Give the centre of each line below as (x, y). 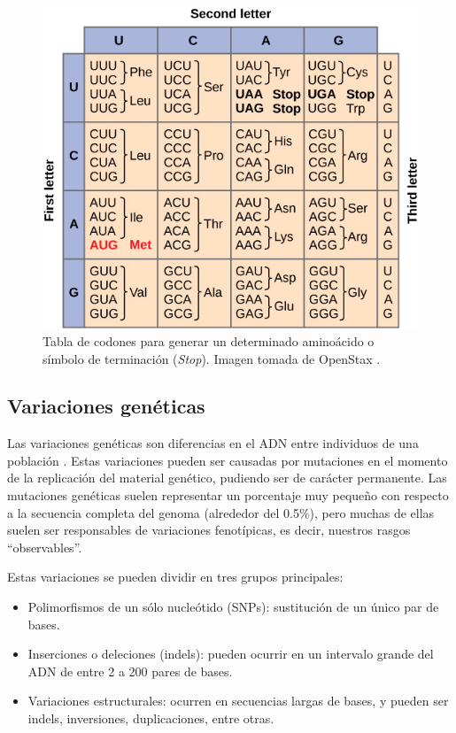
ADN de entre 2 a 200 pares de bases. (130, 671)
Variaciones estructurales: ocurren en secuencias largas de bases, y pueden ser (238, 701)
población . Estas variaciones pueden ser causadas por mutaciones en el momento (228, 460)
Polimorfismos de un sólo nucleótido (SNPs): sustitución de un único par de (233, 607)
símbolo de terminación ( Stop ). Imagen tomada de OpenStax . (212, 358)
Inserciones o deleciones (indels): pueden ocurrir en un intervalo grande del (231, 654)
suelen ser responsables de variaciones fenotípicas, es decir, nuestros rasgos (209, 530)
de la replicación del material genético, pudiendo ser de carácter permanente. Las (227, 478)
